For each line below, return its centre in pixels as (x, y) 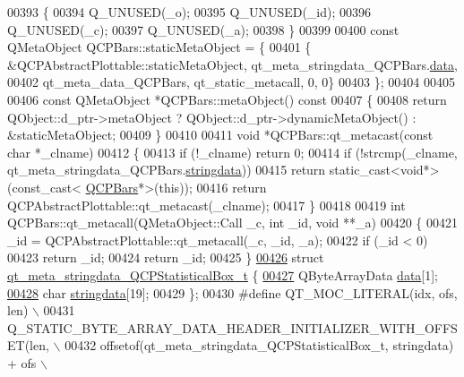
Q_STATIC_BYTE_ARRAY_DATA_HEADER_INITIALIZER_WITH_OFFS (232, 327)
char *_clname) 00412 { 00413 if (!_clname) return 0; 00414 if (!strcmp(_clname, (232, 152)
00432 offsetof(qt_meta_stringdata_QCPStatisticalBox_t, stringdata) (259, 345)
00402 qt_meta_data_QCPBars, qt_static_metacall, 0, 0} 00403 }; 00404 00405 (231, 82)
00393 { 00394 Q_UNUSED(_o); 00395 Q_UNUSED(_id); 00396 (189, 12)
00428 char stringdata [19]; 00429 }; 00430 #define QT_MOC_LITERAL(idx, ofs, (232, 292)
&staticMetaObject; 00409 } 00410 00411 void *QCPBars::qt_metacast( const (220, 135)
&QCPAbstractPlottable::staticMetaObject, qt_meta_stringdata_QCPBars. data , (232, 64)
